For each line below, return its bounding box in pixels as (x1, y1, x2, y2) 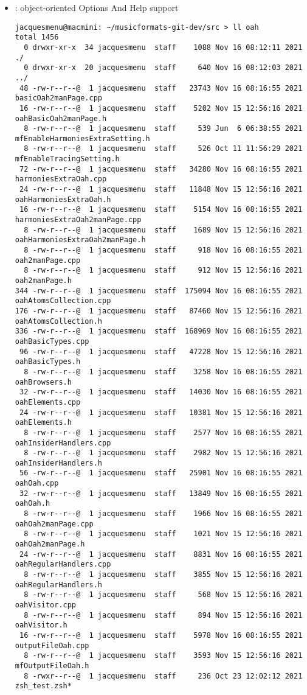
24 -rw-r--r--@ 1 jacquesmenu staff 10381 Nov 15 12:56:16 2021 (19, 408, 303, 417)
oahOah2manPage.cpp (15, 519, 94, 528)
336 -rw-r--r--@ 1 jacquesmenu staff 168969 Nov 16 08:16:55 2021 (15, 327, 303, 336)
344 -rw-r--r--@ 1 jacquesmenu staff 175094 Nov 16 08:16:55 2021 (15, 286, 303, 295)
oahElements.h (15, 418, 72, 427)
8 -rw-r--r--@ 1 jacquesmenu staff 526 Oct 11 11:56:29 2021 (24, 144, 303, 153)
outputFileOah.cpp (15, 641, 89, 650)
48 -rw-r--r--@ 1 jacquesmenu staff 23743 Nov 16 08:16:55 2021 (19, 83, 303, 93)
